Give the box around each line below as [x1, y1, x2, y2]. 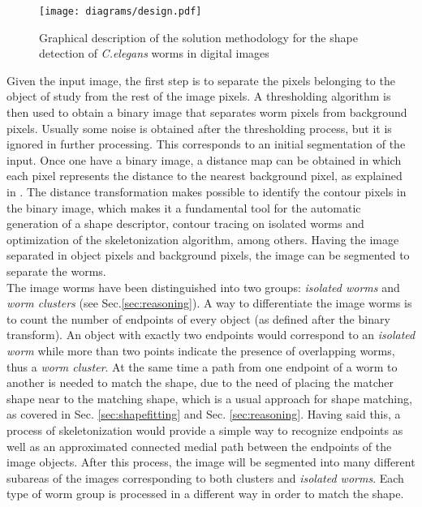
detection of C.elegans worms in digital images [39, 45, 269, 62]
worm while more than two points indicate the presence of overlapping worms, [6, 342, 395, 359]
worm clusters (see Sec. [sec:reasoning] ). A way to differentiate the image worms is [6, 294, 412, 312]
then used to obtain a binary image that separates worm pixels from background [6, 104, 407, 121]
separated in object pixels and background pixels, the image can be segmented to [6, 247, 410, 264]
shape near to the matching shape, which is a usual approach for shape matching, [6, 389, 412, 406]
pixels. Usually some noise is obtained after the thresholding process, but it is [6, 119, 392, 136]
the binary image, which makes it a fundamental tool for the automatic [6, 199, 361, 216]
